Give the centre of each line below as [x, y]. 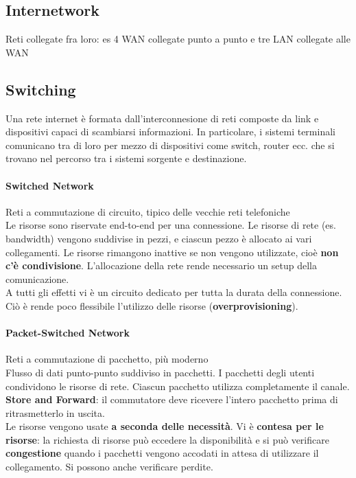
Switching [41, 89]
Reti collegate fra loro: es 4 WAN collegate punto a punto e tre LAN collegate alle [178, 39]
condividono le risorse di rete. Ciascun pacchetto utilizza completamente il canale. [178, 386]
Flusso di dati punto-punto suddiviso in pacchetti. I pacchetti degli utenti [160, 372]
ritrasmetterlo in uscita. [55, 412]
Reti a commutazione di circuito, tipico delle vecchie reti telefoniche [148, 211]
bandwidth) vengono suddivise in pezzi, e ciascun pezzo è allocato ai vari [159, 238]
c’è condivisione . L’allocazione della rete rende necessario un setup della [162, 265]
